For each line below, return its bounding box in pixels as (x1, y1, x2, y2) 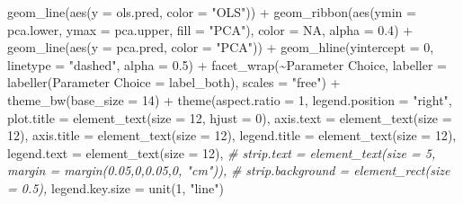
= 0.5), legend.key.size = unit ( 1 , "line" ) (7, 178, 224, 197)
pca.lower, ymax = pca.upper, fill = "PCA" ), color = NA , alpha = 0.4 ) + (7, 20, 414, 39)
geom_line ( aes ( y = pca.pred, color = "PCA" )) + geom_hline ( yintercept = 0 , (7, 38, 434, 57)
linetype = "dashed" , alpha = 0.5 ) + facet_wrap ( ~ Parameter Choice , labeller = (7, 55, 447, 74)
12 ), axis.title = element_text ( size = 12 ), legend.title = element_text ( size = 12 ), (7, 126, 457, 145)
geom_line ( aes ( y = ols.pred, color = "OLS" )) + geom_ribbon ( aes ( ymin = (7, 3, 416, 21)
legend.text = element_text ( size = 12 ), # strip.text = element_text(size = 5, (7, 143, 436, 162)
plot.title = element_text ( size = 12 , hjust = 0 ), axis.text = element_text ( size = (7, 108, 452, 127)
